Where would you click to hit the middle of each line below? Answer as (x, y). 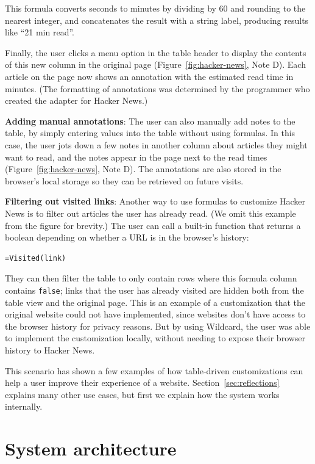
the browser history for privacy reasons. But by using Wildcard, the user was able (158, 326)
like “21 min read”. (40, 32)
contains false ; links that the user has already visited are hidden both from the (154, 290)
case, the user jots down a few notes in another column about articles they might (156, 144)
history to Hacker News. (50, 350)
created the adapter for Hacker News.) (76, 100)
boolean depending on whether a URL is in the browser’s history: (127, 237)
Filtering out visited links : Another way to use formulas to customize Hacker (155, 201)
